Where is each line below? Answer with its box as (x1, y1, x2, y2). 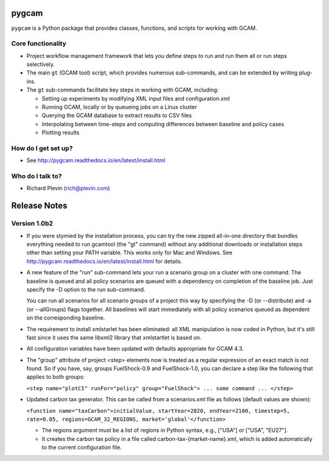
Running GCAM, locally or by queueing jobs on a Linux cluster (41, 104, 197, 110)
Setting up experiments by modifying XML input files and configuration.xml (41, 95, 230, 102)
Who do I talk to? (11, 172, 62, 180)
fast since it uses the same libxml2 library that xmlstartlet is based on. (26, 334, 202, 341)
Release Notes (11, 201, 68, 211)
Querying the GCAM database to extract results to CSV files (41, 112, 192, 119)
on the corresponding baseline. (26, 314, 105, 321)
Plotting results (41, 129, 80, 137)
